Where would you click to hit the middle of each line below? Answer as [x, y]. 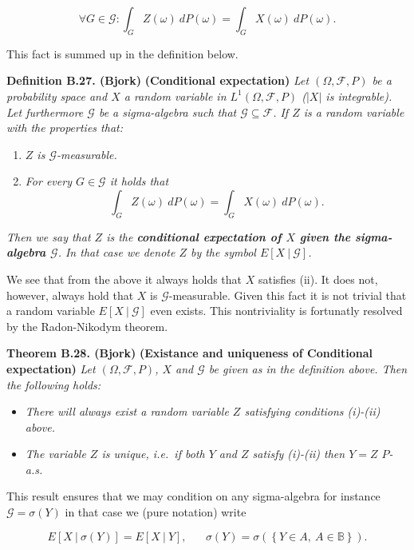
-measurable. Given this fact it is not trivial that [288, 295]
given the [325, 236]
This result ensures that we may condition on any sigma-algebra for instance [193, 496]
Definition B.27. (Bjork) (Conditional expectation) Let [158, 80]
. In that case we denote [116, 252]
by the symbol [223, 252]
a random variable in [175, 96]
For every [48, 181]
